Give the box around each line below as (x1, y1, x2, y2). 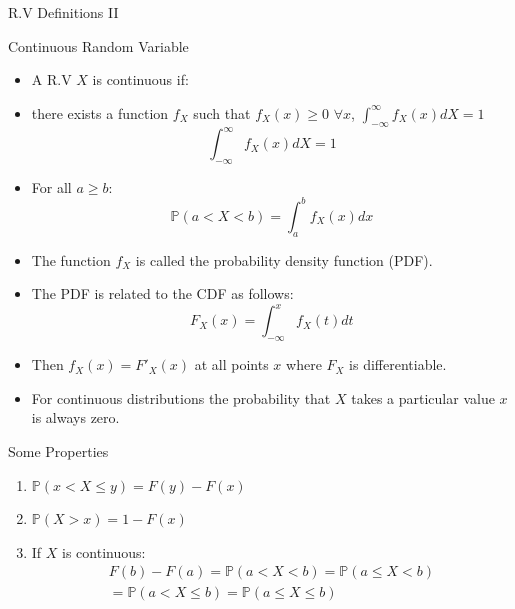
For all (31, 176, 72, 197)
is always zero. (31, 407, 120, 428)
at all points (194, 354, 269, 375)
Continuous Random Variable (8, 35, 189, 56)
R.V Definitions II (8, 2, 119, 22)
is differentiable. (349, 354, 447, 375)
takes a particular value (351, 387, 495, 408)
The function (31, 249, 111, 270)
